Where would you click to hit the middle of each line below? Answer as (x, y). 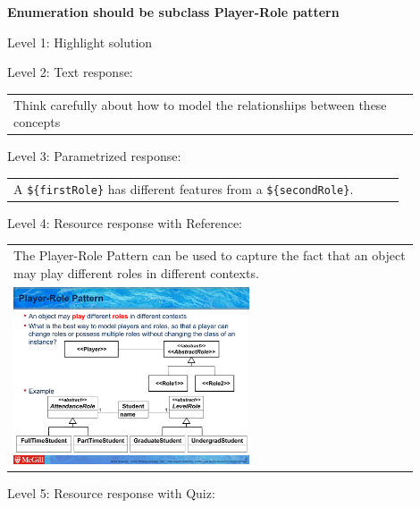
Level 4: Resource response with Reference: (125, 222)
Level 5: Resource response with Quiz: (111, 492)
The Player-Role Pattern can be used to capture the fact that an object (210, 255)
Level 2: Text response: (70, 72)
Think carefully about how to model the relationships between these (200, 104)
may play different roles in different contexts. (136, 272)
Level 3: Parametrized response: (94, 156)
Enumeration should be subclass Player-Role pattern (173, 12)
